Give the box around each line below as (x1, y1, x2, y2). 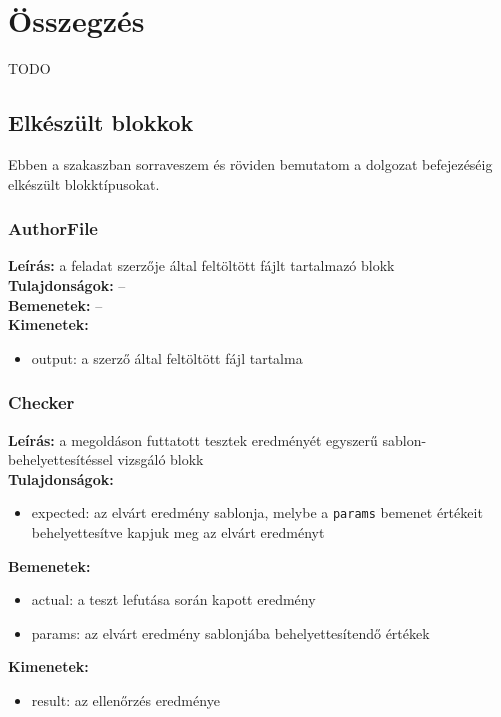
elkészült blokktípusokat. (8, 173, 160, 194)
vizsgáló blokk (117, 449, 204, 470)
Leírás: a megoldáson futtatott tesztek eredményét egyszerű (8, 429, 378, 450)
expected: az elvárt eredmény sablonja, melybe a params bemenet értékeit (31, 502, 483, 523)
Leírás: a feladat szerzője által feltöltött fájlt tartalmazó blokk (8, 255, 395, 276)
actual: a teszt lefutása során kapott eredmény (31, 589, 316, 610)
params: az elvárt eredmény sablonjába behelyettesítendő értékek (31, 622, 430, 643)
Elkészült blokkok (8, 107, 194, 138)
